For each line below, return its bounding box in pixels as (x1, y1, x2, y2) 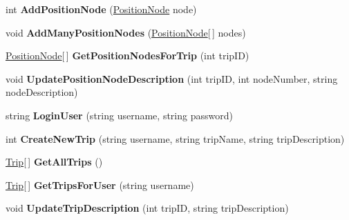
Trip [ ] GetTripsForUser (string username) (6, 177, 194, 192)
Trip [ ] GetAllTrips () (6, 154, 103, 169)
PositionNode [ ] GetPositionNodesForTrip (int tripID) (6, 48, 249, 63)
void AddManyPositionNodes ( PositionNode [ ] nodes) (6, 25, 246, 39)
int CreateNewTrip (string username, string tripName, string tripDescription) (6, 131, 345, 146)
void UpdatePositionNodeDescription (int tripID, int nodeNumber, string (6, 71, 338, 86)
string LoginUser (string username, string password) (6, 108, 233, 122)
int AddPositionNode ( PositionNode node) (6, 2, 197, 16)
